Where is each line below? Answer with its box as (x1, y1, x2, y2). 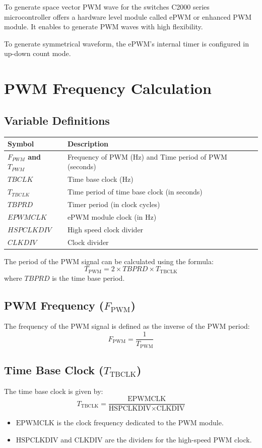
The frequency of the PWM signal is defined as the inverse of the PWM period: (4, 321, 250, 331)
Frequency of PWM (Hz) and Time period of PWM (67, 151, 227, 162)
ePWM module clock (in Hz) (67, 211, 157, 222)
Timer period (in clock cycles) (67, 199, 160, 210)
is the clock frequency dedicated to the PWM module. (56, 417, 224, 428)
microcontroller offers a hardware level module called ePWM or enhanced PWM (4, 11, 252, 22)
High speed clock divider (67, 224, 144, 234)
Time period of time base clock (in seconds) (67, 186, 203, 197)
